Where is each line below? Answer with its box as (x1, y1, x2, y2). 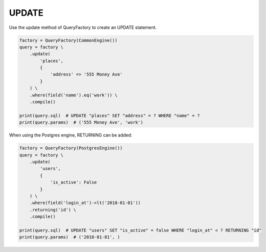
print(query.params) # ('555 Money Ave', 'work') (19, 120, 144, 125)
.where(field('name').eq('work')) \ (29, 92, 117, 98)
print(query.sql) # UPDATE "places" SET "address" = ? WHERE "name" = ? (19, 113, 200, 118)
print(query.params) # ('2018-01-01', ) (19, 234, 120, 240)
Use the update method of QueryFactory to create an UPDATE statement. (9, 24, 157, 30)
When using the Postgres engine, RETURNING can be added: (9, 132, 133, 138)
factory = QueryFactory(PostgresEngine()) (19, 145, 123, 151)
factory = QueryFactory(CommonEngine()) (19, 37, 117, 43)
